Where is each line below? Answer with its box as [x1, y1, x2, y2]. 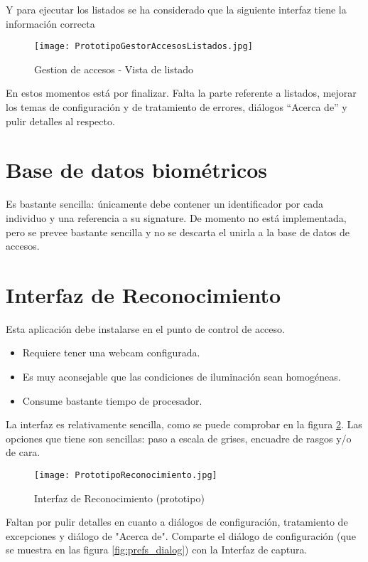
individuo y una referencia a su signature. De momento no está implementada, [6, 210, 347, 225]
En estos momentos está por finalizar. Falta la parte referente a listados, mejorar [6, 85, 357, 100]
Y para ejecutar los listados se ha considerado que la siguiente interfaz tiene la [6, 2, 347, 16]
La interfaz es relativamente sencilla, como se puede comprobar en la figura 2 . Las [6, 417, 362, 432]
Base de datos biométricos [6, 155, 268, 184]
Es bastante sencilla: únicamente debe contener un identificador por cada [6, 196, 323, 211]
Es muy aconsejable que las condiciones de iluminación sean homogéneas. [22, 369, 341, 384]
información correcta [6, 16, 95, 31]
